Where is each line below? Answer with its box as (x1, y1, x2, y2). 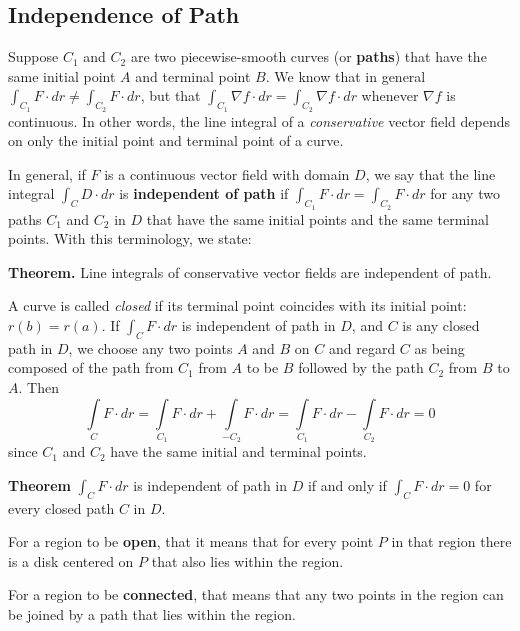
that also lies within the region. (151, 550, 344, 571)
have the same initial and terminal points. (110, 441, 367, 462)
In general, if (8, 163, 86, 184)
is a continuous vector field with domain (104, 163, 350, 184)
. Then (18, 376, 59, 397)
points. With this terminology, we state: (8, 228, 252, 249)
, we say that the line (365, 163, 496, 184)
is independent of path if (119, 183, 289, 204)
